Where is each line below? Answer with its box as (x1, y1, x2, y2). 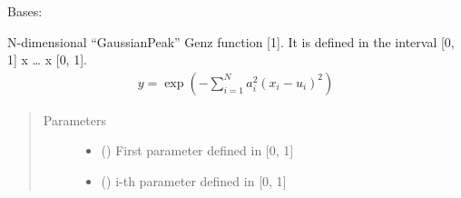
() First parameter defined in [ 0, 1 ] (101, 141, 294, 160)
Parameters (43, 110, 106, 129)
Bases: (7, 2, 43, 20)
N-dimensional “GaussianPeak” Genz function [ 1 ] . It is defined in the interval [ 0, (7, 32, 455, 51)
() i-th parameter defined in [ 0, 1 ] (101, 172, 287, 190)
